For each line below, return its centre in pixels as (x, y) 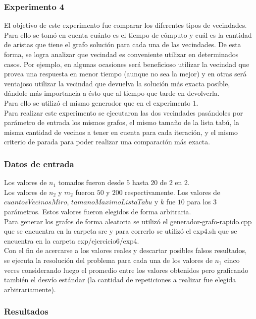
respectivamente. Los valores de (173, 192)
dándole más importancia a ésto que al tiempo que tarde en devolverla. (112, 93)
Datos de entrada (39, 163)
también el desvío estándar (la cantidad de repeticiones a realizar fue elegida (120, 280)
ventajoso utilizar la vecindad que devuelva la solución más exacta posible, (117, 83)
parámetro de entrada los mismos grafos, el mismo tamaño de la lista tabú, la (122, 122)
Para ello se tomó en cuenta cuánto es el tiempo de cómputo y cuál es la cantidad (128, 34)
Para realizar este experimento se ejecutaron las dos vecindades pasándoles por (124, 112)
